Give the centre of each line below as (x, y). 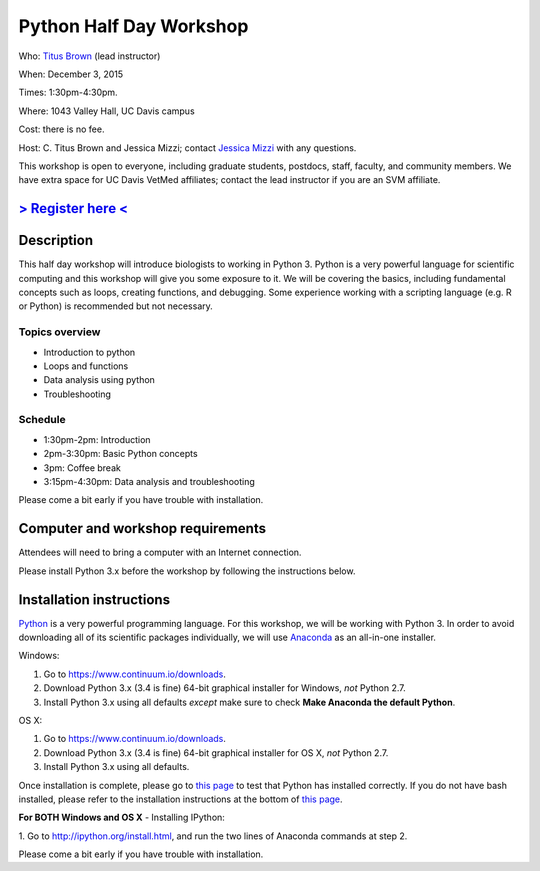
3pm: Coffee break (82, 467)
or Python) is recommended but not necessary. (116, 306)
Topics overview (59, 332)
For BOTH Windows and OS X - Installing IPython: (121, 817)
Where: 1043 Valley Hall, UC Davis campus (106, 111)
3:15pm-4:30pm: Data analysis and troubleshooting (149, 481)
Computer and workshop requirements (142, 528)
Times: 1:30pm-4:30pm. (68, 92)
